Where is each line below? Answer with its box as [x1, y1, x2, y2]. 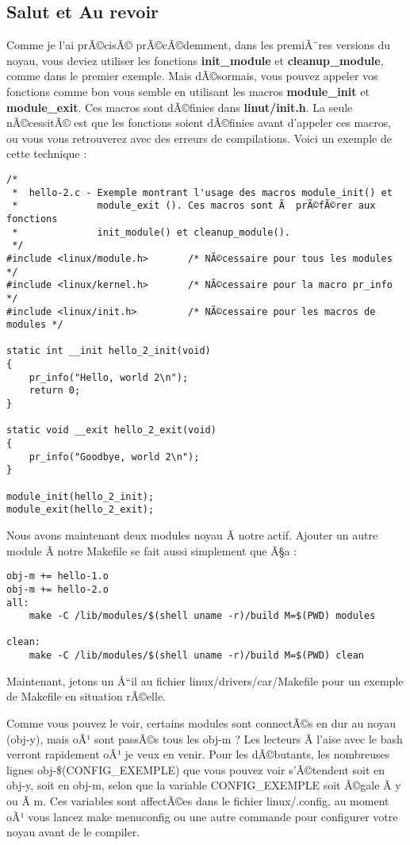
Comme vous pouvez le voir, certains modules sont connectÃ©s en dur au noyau [6, 714, 397, 731]
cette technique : [6, 145, 87, 162]
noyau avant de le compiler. [6, 824, 140, 840]
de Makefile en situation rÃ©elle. [6, 688, 167, 705]
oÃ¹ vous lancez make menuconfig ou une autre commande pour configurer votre [6, 808, 398, 824]
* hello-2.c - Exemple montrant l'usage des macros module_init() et [12, 186, 393, 198]
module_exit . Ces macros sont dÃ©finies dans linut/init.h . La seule [6, 98, 353, 115]
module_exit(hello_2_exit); [6, 504, 155, 516]
